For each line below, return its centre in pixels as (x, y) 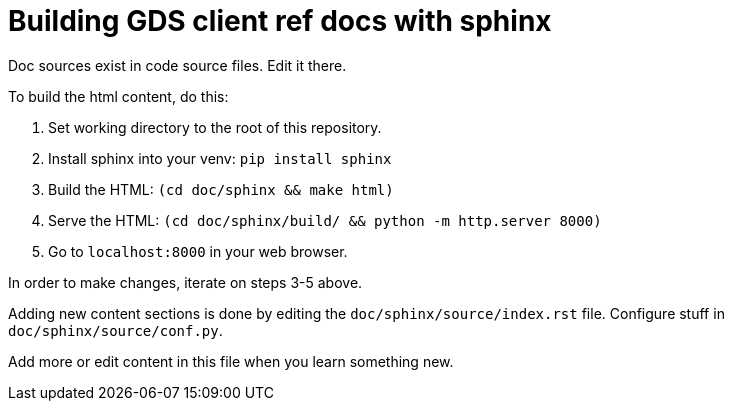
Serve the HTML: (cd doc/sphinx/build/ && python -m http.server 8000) (325, 220)
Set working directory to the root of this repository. (215, 127)
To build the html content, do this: (118, 96)
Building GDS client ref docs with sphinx (280, 21)
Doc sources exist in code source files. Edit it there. (177, 65)
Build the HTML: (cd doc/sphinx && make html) (221, 189)
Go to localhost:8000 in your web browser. (198, 251)
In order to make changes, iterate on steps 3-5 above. (185, 282)
